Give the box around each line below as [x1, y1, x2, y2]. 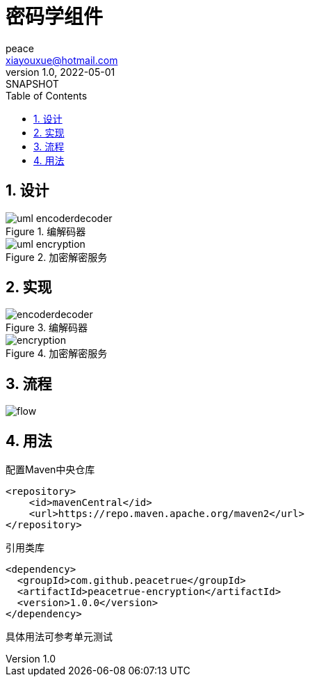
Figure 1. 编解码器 [6, 225, 86, 237]
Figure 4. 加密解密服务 [6, 347, 108, 360]
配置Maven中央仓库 [6, 463, 95, 476]
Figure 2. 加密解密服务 [6, 251, 108, 263]
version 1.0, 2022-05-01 [6, 65, 115, 78]
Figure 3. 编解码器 [6, 322, 88, 334]
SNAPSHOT [6, 77, 59, 90]
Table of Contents [6, 89, 88, 102]
